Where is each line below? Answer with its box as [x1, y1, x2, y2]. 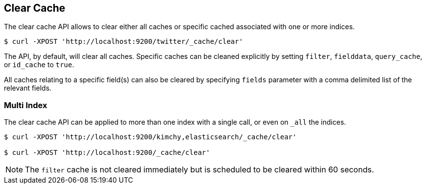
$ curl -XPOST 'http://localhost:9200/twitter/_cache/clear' [4, 38, 243, 46]
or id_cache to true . [4, 60, 74, 69]
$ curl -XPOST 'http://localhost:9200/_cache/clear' [4, 149, 210, 157]
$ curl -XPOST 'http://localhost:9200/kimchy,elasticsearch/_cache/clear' [4, 133, 297, 141]
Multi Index [4, 100, 47, 110]
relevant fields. [4, 84, 52, 93]
